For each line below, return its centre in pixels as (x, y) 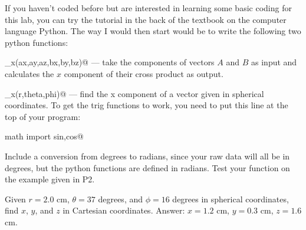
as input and (274, 62)
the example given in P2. (50, 179)
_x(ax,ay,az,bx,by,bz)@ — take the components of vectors (110, 62)
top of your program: (43, 116)
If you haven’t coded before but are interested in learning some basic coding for (148, 8)
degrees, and (121, 199)
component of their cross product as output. (144, 73)
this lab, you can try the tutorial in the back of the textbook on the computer (146, 19)
